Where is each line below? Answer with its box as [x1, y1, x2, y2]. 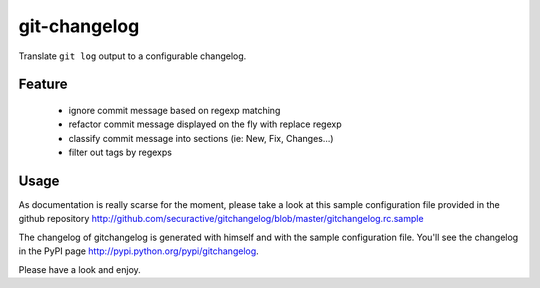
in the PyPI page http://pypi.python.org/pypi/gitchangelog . [18, 245, 259, 257]
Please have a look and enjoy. [18, 263, 142, 275]
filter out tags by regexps [68, 146, 172, 159]
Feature [18, 76, 68, 93]
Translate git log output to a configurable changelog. [18, 50, 247, 62]
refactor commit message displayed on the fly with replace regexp [68, 118, 342, 130]
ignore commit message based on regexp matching [68, 104, 281, 116]
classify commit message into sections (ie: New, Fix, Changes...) [68, 132, 334, 144]
